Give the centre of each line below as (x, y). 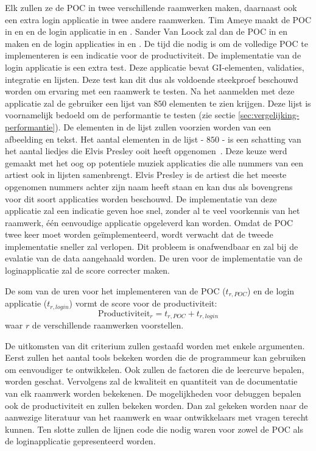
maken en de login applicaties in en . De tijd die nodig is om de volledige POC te (156, 43)
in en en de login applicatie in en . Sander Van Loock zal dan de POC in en (146, 31)
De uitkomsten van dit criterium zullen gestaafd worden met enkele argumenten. (155, 345)
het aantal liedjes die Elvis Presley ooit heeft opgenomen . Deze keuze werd (146, 151)
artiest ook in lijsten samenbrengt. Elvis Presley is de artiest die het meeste (146, 175)
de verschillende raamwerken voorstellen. (108, 325)
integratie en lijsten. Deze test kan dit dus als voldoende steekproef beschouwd (152, 79)
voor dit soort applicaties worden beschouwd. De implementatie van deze (141, 198)
